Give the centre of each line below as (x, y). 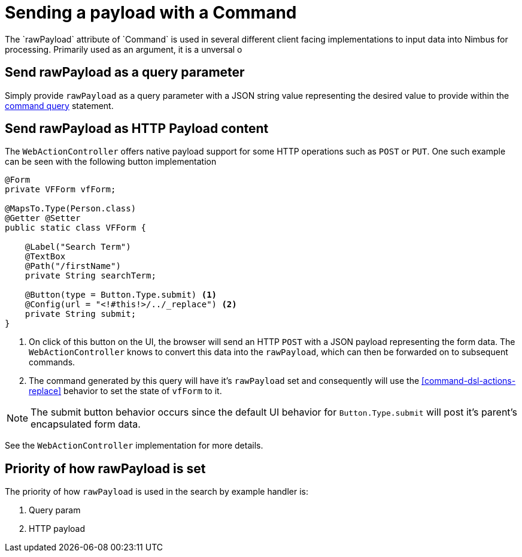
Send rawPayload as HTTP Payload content (137, 129)
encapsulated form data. (86, 424)
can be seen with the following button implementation (111, 162)
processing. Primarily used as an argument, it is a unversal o (124, 49)
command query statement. (59, 105)
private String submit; (81, 314)
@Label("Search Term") (78, 247)
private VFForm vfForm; (60, 190)
